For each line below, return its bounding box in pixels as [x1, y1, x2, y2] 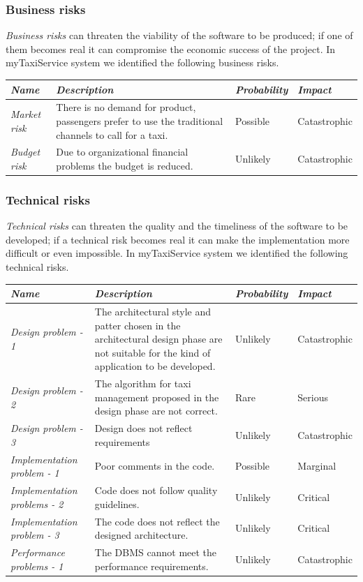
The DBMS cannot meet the [94, 545, 217, 559]
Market [10, 107, 41, 121]
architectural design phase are [94, 331, 223, 346]
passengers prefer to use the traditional [56, 113, 223, 128]
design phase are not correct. [94, 403, 218, 418]
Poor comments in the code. [94, 458, 215, 473]
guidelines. [94, 496, 140, 511]
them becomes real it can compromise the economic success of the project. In [6, 41, 336, 56]
